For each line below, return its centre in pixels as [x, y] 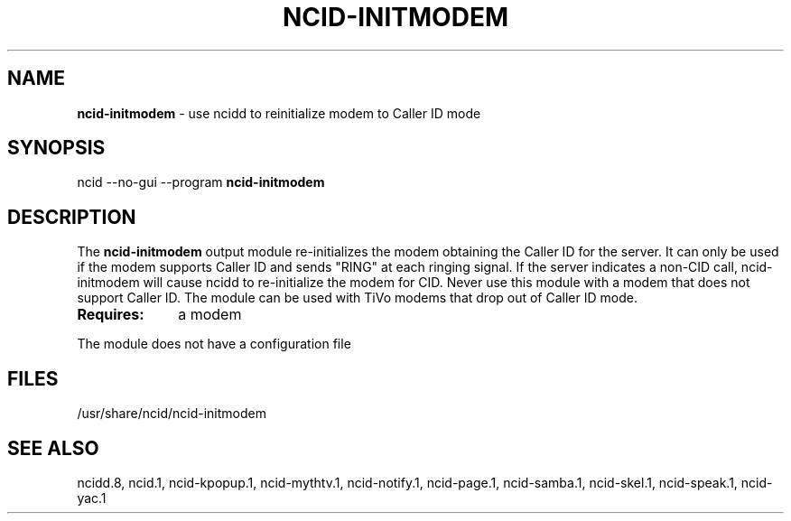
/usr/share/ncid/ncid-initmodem [172, 414]
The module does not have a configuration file [214, 344]
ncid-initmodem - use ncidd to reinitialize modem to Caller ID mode [279, 113]
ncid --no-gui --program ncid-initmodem [201, 182]
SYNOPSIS [56, 148]
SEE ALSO [53, 448]
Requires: [111, 315]
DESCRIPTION [72, 217]
